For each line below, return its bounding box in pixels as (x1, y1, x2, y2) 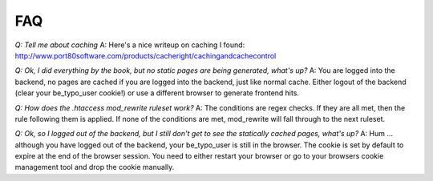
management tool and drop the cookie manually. (14, 163, 175, 172)
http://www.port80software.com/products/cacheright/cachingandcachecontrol (14, 50, 277, 60)
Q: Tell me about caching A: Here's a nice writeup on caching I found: (14, 40, 245, 50)
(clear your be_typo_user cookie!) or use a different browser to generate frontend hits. (14, 88, 300, 98)
